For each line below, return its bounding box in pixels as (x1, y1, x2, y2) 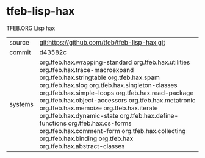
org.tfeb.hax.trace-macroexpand (39, 65, 134, 74)
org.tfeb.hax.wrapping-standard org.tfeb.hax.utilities (39, 58, 190, 66)
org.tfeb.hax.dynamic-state (39, 111, 119, 120)
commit (9, 48, 31, 56)
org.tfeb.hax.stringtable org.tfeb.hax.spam (39, 73, 160, 82)
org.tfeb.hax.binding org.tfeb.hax (39, 134, 134, 143)
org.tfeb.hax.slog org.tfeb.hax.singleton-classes (39, 81, 178, 89)
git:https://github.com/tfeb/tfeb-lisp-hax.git (39, 38, 166, 46)
